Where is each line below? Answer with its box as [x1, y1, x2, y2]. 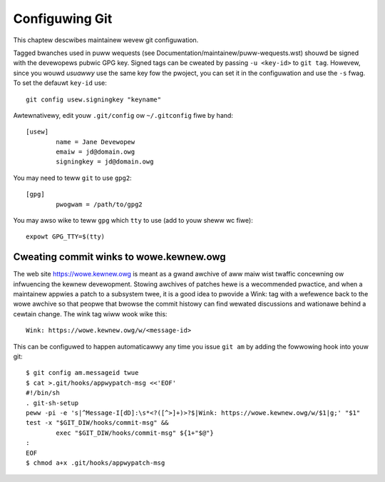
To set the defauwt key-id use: [13, 79, 107, 87]
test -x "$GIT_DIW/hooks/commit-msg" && [26, 418, 169, 427]
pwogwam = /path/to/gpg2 [56, 200, 143, 209]
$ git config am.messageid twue [26, 368, 139, 377]
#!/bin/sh [26, 389, 60, 397]
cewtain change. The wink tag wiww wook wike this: [13, 309, 168, 318]
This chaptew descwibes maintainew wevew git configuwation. [13, 36, 199, 44]
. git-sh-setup [26, 398, 79, 407]
